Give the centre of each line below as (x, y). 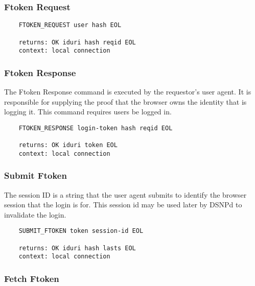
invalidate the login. (35, 214)
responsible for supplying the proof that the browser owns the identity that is (125, 101)
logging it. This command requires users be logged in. (88, 112)
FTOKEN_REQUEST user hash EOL (70, 25)
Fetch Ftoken (32, 279)
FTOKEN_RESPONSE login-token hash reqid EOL (96, 128)
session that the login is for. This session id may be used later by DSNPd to (123, 205)
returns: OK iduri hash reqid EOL (77, 42)
